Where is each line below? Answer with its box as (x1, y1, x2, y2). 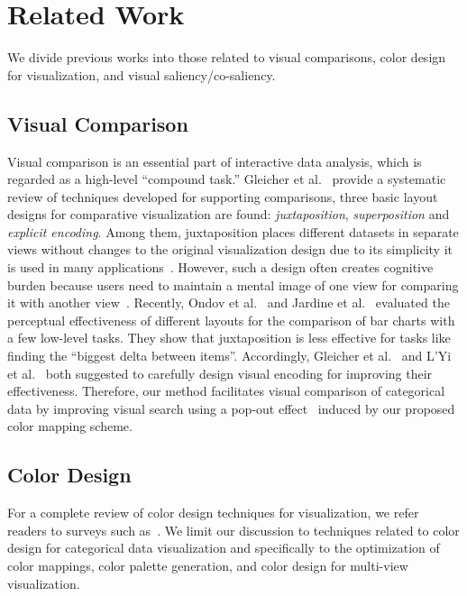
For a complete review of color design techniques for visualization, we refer (7, 503, 419, 522)
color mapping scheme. (7, 417, 133, 436)
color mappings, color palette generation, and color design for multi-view (7, 556, 408, 574)
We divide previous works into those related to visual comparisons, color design (7, 48, 446, 67)
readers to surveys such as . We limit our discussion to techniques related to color (7, 520, 460, 539)
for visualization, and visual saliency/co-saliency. (7, 65, 276, 84)
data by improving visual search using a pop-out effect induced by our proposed (7, 399, 455, 417)
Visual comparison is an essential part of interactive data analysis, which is (7, 151, 422, 170)
